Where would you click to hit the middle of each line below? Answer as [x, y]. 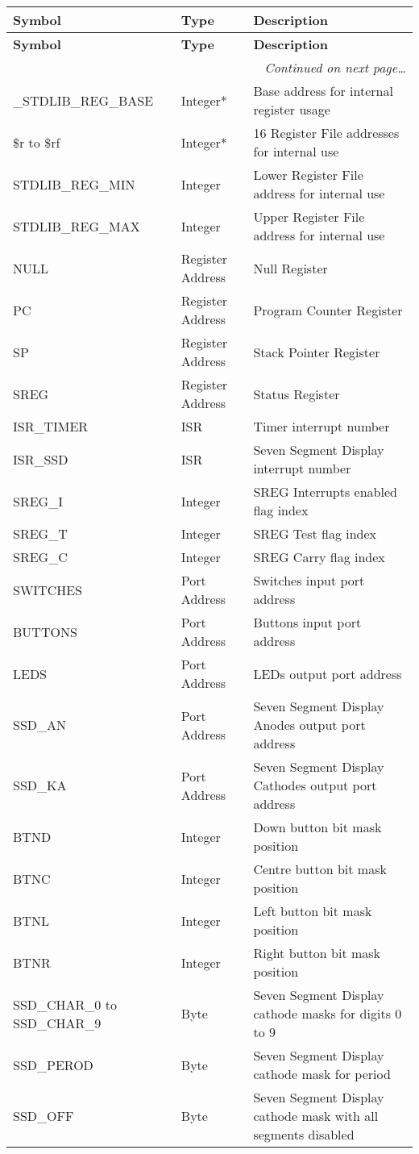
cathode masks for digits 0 [328, 1013]
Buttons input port [307, 622]
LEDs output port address [328, 673]
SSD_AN [40, 725]
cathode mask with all [316, 1116]
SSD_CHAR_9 [57, 1023]
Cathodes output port [315, 785]
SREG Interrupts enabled [325, 492]
